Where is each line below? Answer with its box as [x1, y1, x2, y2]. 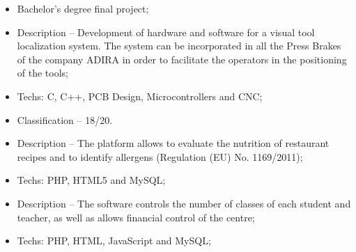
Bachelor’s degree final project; [17, 1, 149, 15]
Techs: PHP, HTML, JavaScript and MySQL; [17, 233, 211, 248]
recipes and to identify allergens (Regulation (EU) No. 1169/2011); [17, 149, 303, 164]
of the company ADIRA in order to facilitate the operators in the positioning [17, 52, 347, 66]
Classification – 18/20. [17, 112, 113, 127]
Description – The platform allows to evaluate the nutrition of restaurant [17, 136, 330, 150]
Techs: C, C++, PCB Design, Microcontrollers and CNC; [17, 88, 263, 103]
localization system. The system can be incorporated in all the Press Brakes [17, 38, 341, 53]
